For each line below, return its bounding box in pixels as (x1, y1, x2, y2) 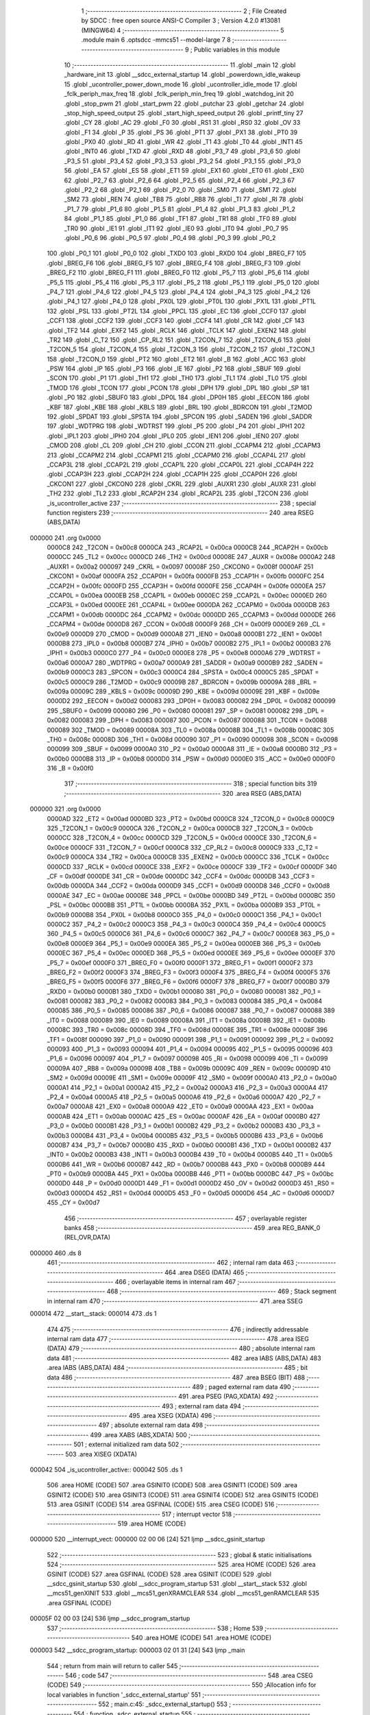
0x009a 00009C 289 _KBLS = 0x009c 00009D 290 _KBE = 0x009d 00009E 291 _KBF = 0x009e (47, 687, 320, 696)
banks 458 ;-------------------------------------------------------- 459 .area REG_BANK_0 (64, 1224, 321, 1232)
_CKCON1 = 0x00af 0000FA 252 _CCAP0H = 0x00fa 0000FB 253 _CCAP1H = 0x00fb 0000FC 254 (47, 572, 325, 580)
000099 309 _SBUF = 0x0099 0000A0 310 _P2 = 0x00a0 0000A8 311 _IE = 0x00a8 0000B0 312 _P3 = (47, 745, 338, 753)
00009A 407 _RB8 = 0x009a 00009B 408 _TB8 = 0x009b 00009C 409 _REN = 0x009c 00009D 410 (47, 1064, 331, 1072)
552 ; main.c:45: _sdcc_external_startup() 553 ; (98, 1700, 232, 1708)
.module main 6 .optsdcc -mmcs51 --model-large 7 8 (81, 36, 231, 44)
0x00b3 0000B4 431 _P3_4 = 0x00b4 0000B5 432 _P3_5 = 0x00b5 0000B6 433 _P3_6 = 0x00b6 (47, 1131, 323, 1139)
